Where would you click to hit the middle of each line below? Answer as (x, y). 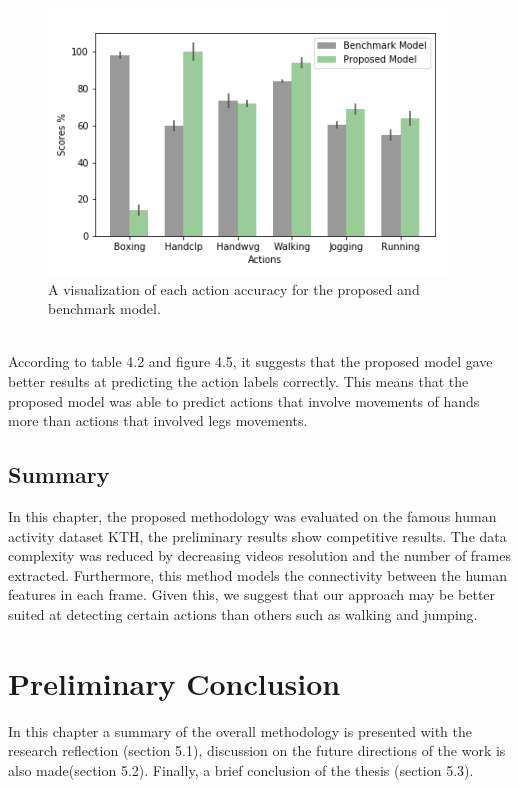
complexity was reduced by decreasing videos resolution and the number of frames (260, 555)
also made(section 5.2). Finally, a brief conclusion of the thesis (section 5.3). (241, 769)
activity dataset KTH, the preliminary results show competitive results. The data (257, 535)
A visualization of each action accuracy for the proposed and (234, 288)
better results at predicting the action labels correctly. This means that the (238, 380)
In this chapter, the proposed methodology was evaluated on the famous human (252, 515)
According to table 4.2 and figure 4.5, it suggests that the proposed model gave (250, 361)
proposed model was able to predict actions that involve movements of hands (244, 400)
